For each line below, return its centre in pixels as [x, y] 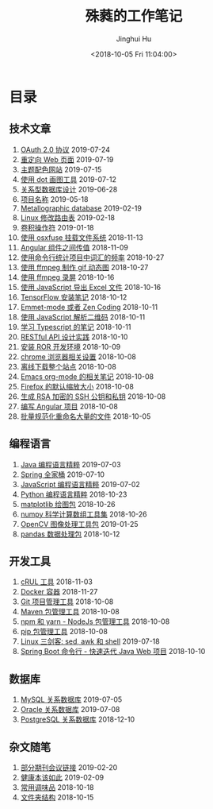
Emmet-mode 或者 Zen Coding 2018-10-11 [89, 307]
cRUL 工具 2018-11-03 [57, 582]
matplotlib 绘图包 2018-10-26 [68, 504]
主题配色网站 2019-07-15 [61, 169]
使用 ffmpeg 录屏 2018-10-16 [67, 277]
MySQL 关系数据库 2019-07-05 [71, 699]
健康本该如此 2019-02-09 [62, 777]
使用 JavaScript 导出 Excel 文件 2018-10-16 [91, 287]
